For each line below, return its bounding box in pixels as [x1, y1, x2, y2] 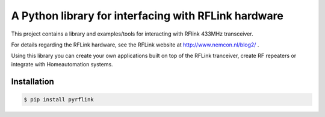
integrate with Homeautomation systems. [11, 60, 114, 68]
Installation [11, 76, 54, 87]
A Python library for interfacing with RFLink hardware [11, 9, 284, 22]
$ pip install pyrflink [23, 96, 94, 103]
